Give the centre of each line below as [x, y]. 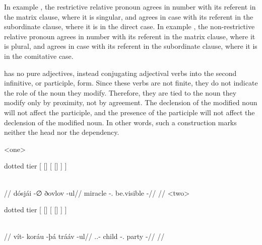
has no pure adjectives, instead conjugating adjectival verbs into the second [120, 73]
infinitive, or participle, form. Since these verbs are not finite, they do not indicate [131, 83]
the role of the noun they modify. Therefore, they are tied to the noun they [120, 92]
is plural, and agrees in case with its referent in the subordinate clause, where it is [131, 46]
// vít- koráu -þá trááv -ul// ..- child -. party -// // [84, 236]
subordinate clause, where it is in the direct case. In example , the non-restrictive [129, 26]
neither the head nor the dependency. [62, 132]
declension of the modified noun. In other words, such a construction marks [120, 122]
